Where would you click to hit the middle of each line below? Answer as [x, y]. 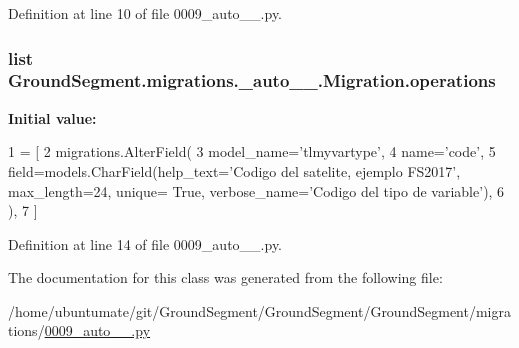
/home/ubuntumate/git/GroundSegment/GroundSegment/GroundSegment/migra [259, 310]
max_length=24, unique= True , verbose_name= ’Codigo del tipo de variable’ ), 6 [256, 190]
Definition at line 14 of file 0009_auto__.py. [145, 243]
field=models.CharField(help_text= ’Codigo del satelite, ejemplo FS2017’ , [234, 170]
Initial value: [52, 117]
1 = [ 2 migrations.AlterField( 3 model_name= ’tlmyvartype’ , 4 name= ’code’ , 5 [252, 151]
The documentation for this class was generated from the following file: [225, 277]
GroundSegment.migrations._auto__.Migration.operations [252, 80]
